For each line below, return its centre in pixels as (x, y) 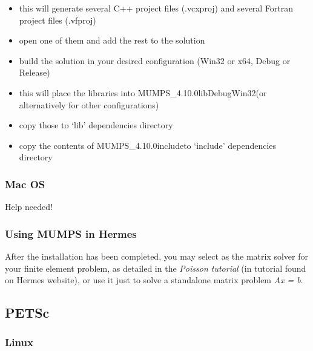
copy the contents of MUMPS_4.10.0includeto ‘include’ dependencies (148, 145)
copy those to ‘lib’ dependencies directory (96, 125)
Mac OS (25, 184)
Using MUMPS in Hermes (71, 233)
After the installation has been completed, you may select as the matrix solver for (157, 256)
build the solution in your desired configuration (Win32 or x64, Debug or (155, 60)
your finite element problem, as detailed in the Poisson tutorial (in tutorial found (156, 268)
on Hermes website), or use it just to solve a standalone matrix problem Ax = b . (154, 280)
